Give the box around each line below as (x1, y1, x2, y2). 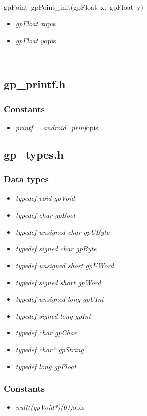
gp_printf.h (4, 76, 66, 92)
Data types (4, 173, 49, 185)
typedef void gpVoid (15, 192, 75, 203)
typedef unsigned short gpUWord (15, 260, 114, 270)
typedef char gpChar (15, 327, 77, 338)
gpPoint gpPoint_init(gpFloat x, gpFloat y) (4, 1, 143, 12)
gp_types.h (4, 146, 64, 162)
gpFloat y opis (15, 35, 56, 45)
